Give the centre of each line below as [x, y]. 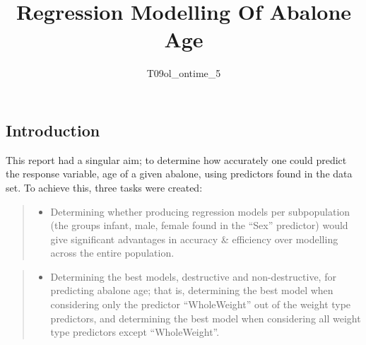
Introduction [53, 130]
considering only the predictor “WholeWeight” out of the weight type [201, 304]
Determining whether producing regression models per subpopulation [200, 211]
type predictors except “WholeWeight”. [135, 332]
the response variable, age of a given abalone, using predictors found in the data [179, 174]
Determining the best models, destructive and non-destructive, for [193, 276]
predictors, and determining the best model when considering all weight [206, 318]
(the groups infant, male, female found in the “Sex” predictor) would [199, 225]
